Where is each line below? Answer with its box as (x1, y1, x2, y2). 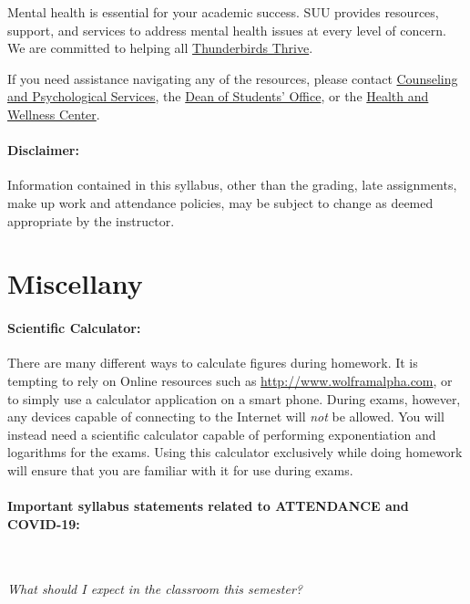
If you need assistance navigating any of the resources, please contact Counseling (7, 68, 458, 88)
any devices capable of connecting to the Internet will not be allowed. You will (7, 407, 444, 426)
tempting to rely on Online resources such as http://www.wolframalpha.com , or (7, 370, 453, 390)
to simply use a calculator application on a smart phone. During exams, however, (7, 389, 461, 408)
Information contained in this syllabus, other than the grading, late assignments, (7, 175, 457, 194)
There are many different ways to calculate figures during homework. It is (7, 353, 418, 372)
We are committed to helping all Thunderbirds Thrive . (7, 38, 313, 57)
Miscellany (7, 265, 143, 302)
